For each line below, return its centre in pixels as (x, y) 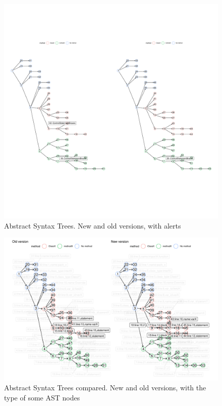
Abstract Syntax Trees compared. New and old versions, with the (105, 388)
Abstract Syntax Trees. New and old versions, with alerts (93, 225)
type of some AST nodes (42, 397)
